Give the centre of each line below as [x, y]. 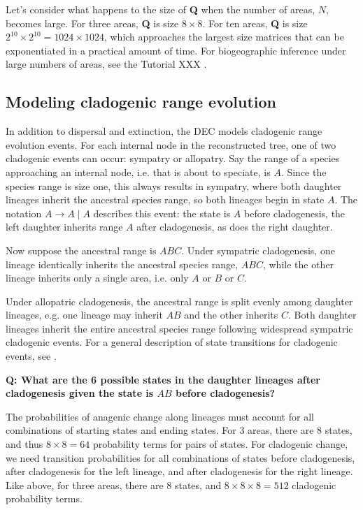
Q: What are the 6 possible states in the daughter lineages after [163, 379]
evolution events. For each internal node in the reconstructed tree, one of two [171, 144]
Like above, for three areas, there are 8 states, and [114, 484]
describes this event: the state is [162, 213]
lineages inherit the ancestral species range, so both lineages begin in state [165, 199]
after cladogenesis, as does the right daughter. [235, 227]
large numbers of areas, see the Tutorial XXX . [106, 64]
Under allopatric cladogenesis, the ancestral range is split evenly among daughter [179, 301]
